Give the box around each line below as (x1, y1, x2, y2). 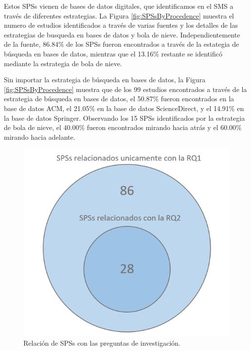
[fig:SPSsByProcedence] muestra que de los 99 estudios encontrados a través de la (4, 84, 247, 94)
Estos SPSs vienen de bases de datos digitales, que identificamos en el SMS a (4, 1, 233, 11)
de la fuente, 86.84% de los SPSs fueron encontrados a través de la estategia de (4, 39, 239, 49)
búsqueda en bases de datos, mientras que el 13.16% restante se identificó (4, 48, 222, 58)
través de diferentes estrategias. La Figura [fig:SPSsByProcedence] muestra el (4, 10, 234, 20)
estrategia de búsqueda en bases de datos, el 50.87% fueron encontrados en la (4, 93, 234, 104)
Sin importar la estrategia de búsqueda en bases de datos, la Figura (4, 74, 206, 85)
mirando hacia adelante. (4, 131, 75, 142)
